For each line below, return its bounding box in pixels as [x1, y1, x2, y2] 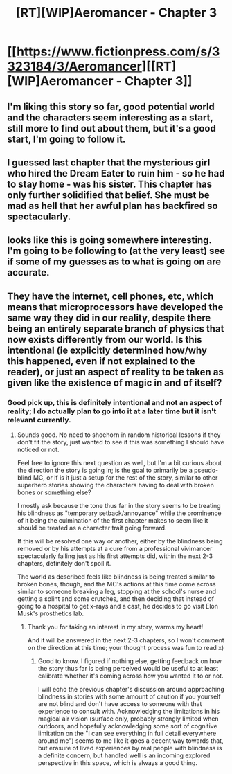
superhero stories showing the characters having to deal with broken [17, 481, 215, 489]
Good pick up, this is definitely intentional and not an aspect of [7, 397, 222, 407]
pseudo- [193, 466, 219, 475]
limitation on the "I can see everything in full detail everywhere [37, 729, 217, 738]
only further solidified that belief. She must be [7, 189, 210, 201]
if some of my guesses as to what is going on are [7, 256, 222, 268]
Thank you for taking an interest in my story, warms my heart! [27, 623, 204, 631]
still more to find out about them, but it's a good [7, 123, 216, 134]
